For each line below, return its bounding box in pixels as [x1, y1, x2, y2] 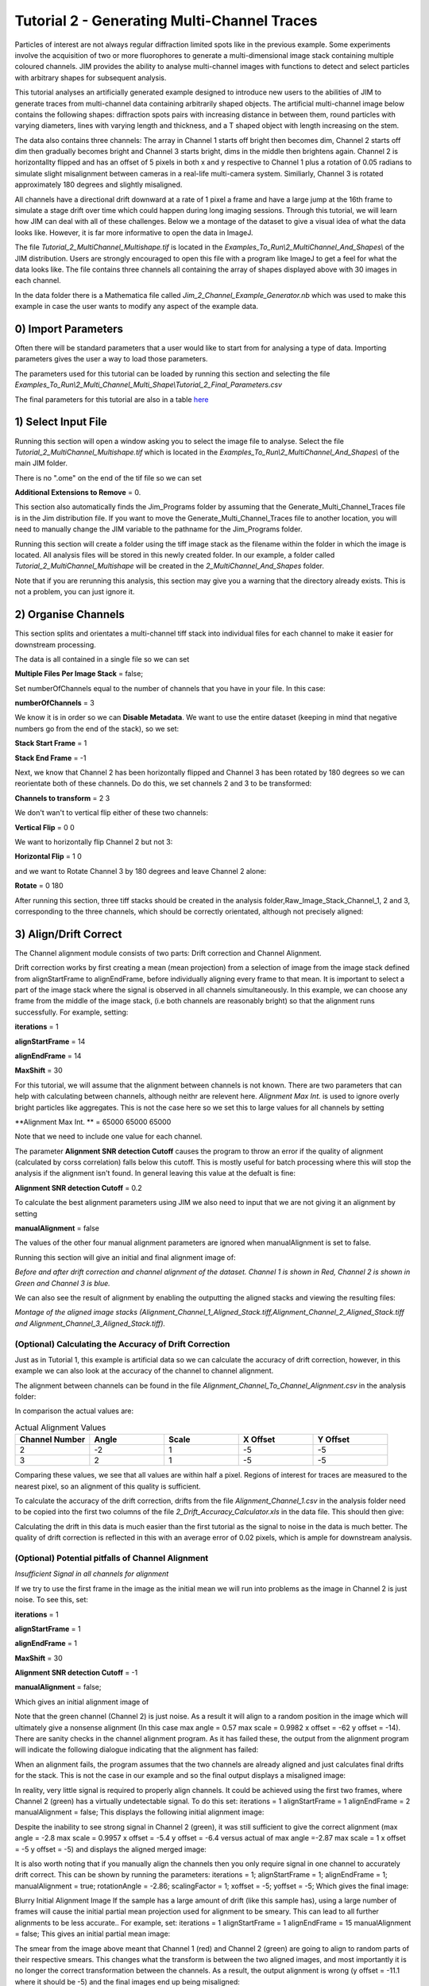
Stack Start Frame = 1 [14, 739, 87, 748]
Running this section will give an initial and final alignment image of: [14, 1252, 236, 1262]
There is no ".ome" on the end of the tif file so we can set [14, 473, 202, 482]
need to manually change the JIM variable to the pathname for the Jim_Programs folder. [14, 524, 303, 534]
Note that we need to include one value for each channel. [14, 1132, 203, 1142]
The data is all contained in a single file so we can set [14, 654, 190, 663]
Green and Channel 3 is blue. [14, 1278, 110, 1288]
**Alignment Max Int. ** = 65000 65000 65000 [14, 1117, 172, 1126]
